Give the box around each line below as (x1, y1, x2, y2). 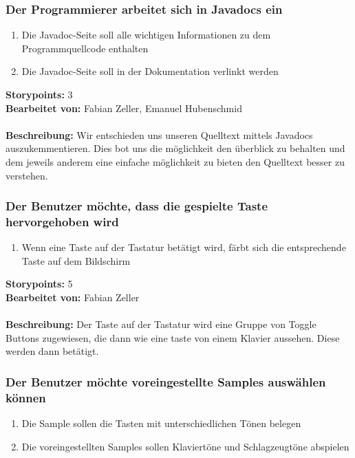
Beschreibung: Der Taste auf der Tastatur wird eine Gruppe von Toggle (6, 317, 316, 331)
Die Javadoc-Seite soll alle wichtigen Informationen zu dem (21, 28, 271, 42)
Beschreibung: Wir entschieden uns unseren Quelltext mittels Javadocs (6, 127, 313, 142)
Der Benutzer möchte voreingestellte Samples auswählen (6, 373, 326, 390)
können (6, 389, 46, 406)
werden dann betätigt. (6, 344, 99, 358)
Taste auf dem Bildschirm (21, 253, 131, 268)
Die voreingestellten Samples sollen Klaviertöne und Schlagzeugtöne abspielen (21, 439, 349, 453)
